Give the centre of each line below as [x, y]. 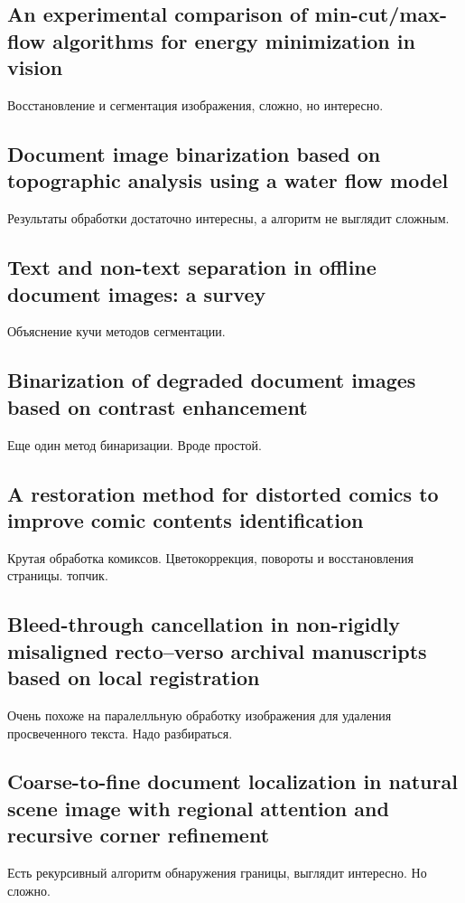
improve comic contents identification [186, 519]
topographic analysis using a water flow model [228, 180]
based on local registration [134, 677]
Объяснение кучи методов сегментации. [116, 331]
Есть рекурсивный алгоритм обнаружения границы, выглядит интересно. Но [217, 873]
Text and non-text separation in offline [192, 267]
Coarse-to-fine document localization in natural [232, 781]
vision [35, 67]
